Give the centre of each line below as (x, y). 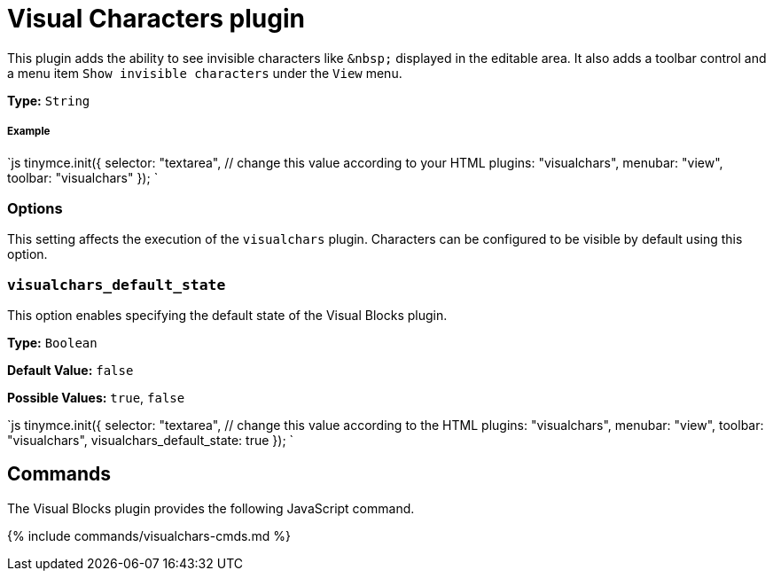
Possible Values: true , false (96, 398)
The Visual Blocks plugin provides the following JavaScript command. (211, 508)
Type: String (49, 100)
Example (29, 132)
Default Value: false (70, 371)
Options (35, 208)
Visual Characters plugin (156, 19)
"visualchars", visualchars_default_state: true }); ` (151, 441)
